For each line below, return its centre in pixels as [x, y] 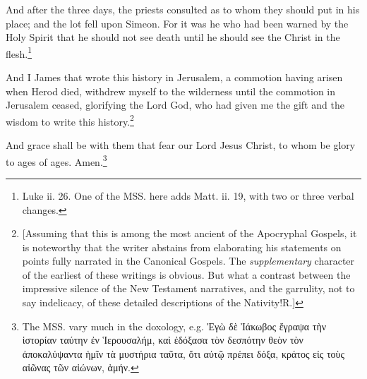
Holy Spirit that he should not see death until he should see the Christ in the [173, 37]
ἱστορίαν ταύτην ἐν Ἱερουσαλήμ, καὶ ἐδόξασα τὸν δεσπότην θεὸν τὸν [163, 340]
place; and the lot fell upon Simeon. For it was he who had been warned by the [177, 23]
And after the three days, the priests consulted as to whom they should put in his [183, 9]
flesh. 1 [19, 52]
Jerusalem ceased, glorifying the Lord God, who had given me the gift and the [175, 105]
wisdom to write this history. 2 [70, 120]
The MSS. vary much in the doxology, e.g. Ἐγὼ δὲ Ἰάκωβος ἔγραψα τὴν [174, 326]
